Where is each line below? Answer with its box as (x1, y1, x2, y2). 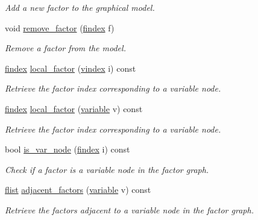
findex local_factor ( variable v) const (5, 102, 143, 115)
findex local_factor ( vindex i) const (5, 61, 136, 74)
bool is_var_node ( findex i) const (5, 143, 130, 156)
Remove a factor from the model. (5, 42, 126, 54)
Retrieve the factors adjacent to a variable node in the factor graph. (5, 203, 254, 216)
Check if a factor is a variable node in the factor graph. (5, 163, 209, 175)
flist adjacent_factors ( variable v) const (5, 183, 151, 196)
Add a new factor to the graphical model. (5, 1, 155, 13)
